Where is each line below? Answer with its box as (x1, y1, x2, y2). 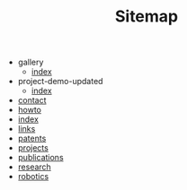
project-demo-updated (17, 76, 103, 87)
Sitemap (114, 6, 179, 27)
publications (17, 152, 65, 163)
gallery (17, 56, 44, 68)
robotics (17, 171, 49, 182)
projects (17, 142, 49, 153)
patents (17, 133, 47, 144)
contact (17, 95, 47, 106)
